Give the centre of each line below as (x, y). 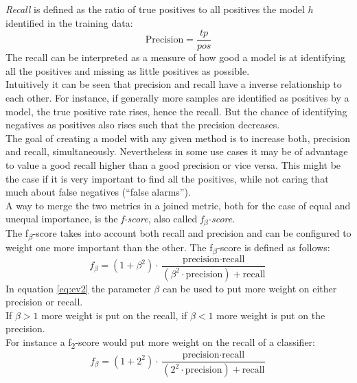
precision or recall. (44, 302)
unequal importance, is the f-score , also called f (105, 219)
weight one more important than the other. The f (109, 247)
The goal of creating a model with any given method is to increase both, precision (178, 138)
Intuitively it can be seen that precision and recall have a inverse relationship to (174, 84)
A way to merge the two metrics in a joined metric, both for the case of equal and (178, 205)
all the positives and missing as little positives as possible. (128, 70)
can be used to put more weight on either (250, 288)
